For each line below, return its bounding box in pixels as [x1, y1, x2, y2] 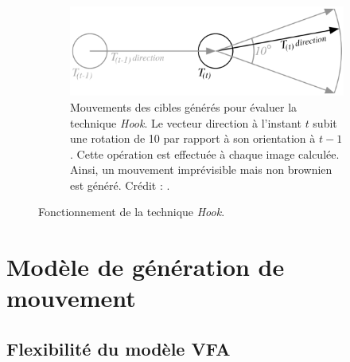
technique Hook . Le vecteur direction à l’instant [70, 114, 301, 131]
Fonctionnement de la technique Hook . [38, 203, 225, 220]
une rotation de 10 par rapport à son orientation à [70, 130, 316, 147]
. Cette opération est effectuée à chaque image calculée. [70, 145, 340, 162]
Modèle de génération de [6, 250, 285, 283]
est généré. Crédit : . [70, 176, 170, 193]
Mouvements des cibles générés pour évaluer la [70, 98, 297, 115]
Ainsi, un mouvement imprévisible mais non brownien [70, 161, 332, 178]
